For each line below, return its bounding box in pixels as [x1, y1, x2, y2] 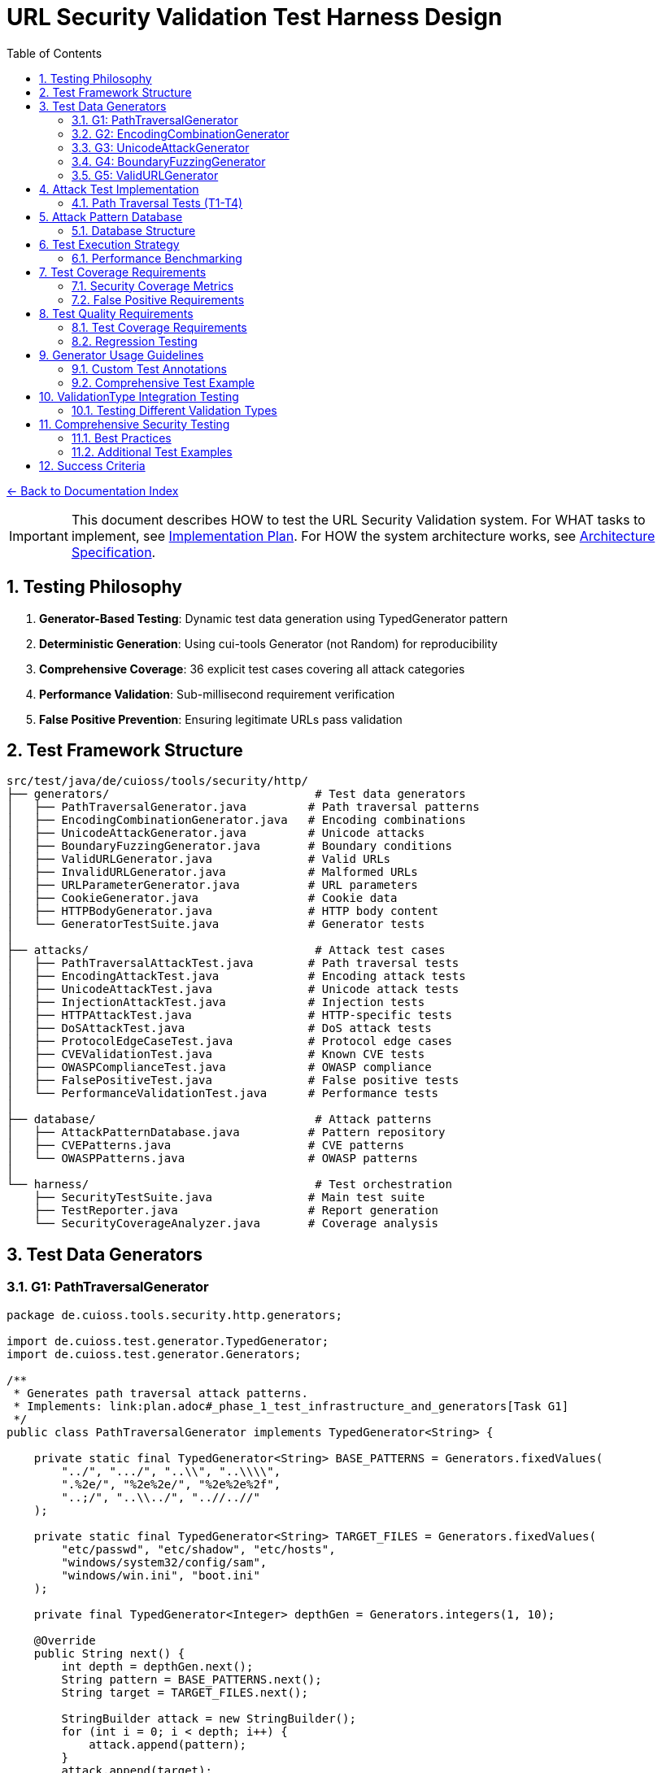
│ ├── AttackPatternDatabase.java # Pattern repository [7, 1126, 446, 1139]
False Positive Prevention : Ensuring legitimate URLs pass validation [39, 712, 403, 726]
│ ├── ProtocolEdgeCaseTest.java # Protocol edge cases [7, 1035, 452, 1048]
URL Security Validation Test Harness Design [7, 3, 503, 31]
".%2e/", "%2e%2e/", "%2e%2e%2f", [61, 1477, 281, 1491]
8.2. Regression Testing [72, 333, 198, 348]
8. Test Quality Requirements [39, 306, 194, 320]
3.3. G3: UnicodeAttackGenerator [72, 140, 250, 155]
